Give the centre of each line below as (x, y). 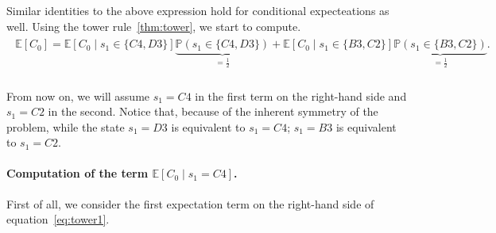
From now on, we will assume (78, 95)
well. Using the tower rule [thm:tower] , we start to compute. (154, 26)
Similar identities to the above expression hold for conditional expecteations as (198, 10)
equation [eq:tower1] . (58, 219)
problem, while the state (66, 126)
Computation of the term (77, 173)
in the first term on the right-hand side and (301, 95)
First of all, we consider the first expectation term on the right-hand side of (190, 203)
